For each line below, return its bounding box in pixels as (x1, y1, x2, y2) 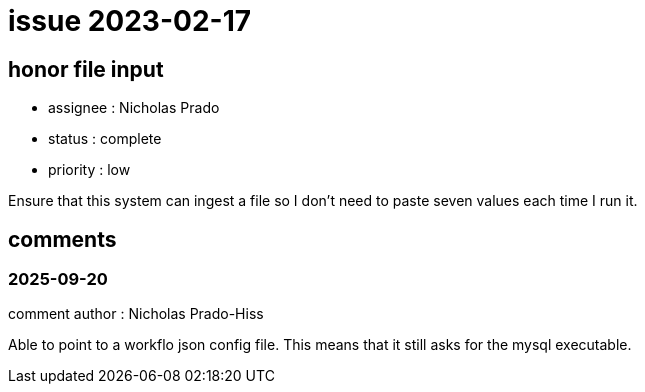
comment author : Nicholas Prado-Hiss (8, 305, 264, 323)
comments (8, 226, 117, 252)
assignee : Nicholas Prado (48, 99, 220, 117)
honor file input (8, 56, 164, 82)
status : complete (48, 130, 162, 148)
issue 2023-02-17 (8, 4, 251, 38)
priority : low (48, 161, 131, 179)
